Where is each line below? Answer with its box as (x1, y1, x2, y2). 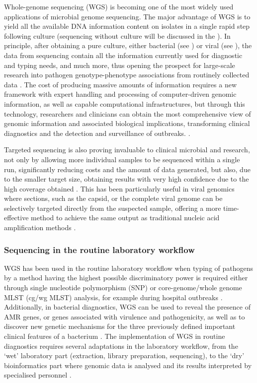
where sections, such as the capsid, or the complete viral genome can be (4, 193, 223, 203)
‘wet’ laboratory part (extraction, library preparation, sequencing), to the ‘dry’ (4, 350, 245, 361)
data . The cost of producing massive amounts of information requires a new (4, 79, 237, 89)
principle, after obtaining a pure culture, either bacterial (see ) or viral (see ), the (4, 40, 252, 51)
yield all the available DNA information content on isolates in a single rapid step (4, 21, 250, 31)
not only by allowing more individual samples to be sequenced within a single (4, 154, 240, 164)
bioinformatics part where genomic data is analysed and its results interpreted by (4, 360, 252, 370)
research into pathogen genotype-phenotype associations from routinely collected (4, 69, 250, 80)
